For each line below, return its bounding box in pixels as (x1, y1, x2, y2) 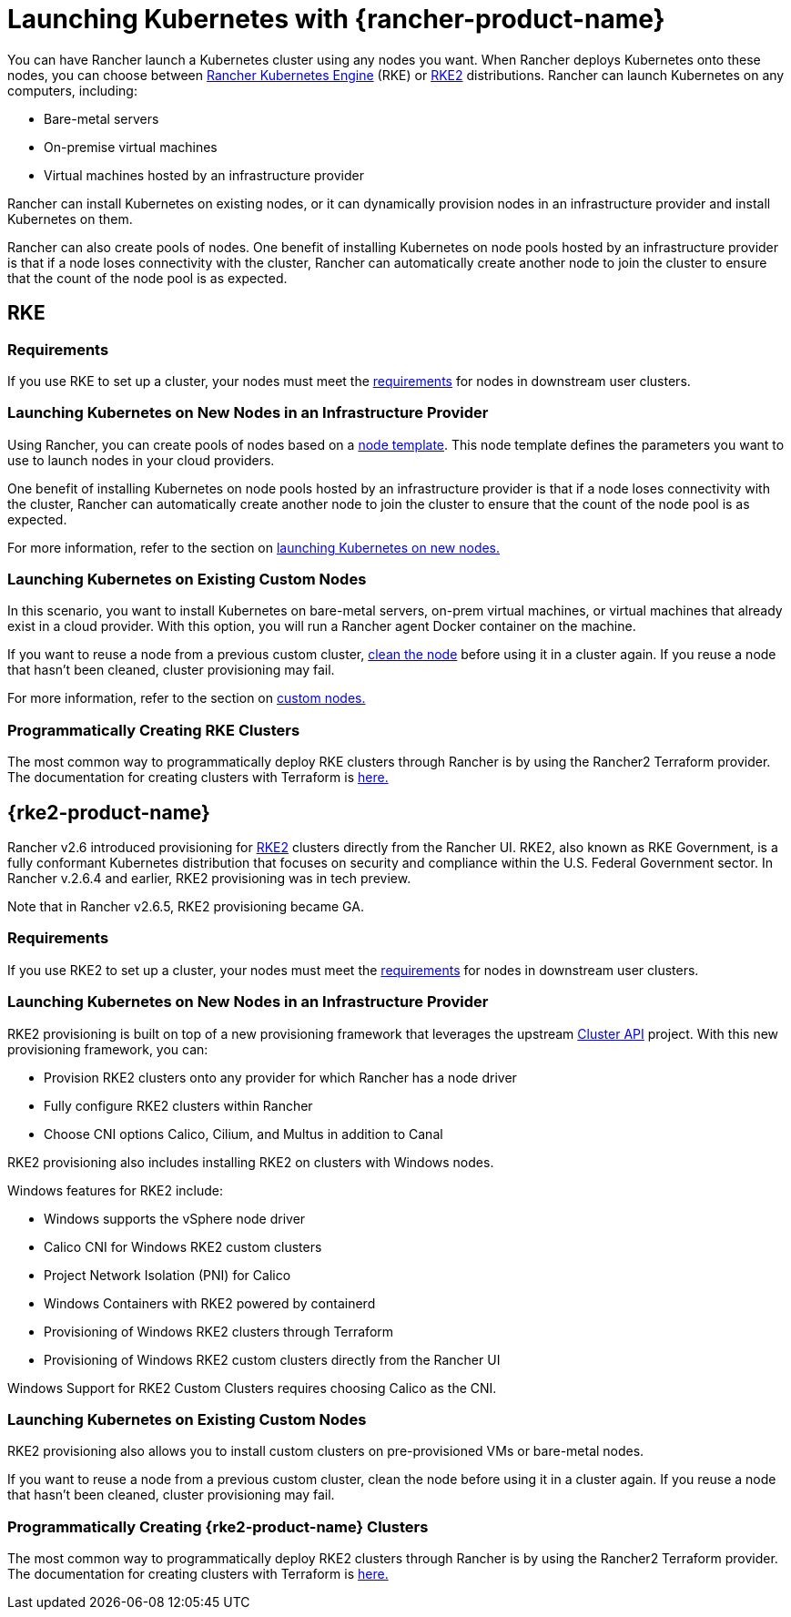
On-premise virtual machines (44, 138, 218, 155)
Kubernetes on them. (7, 210, 133, 227)
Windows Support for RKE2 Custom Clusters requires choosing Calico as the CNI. (7, 1379, 497, 1396)
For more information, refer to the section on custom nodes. (7, 690, 366, 707)
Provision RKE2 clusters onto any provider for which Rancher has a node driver (44, 1069, 517, 1085)
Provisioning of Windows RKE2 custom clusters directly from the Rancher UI (44, 1351, 501, 1368)
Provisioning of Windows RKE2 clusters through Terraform (44, 1323, 394, 1339)
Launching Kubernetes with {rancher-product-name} (7, 4, 665, 35)
